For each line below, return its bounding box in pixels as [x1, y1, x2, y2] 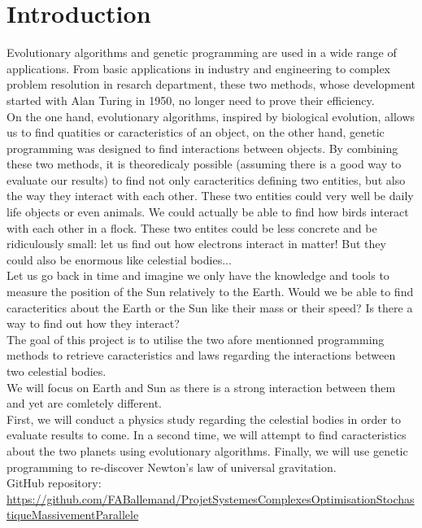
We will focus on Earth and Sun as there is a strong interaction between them [7, 378, 396, 395]
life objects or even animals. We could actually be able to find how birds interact [7, 203, 409, 220]
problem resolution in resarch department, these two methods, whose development [7, 76, 415, 93]
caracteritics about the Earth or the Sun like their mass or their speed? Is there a [7, 299, 413, 316]
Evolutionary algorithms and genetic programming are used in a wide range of [7, 44, 397, 61]
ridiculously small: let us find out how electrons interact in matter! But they [7, 235, 386, 252]
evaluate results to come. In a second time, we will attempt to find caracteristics [7, 426, 407, 443]
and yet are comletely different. [7, 395, 163, 412]
